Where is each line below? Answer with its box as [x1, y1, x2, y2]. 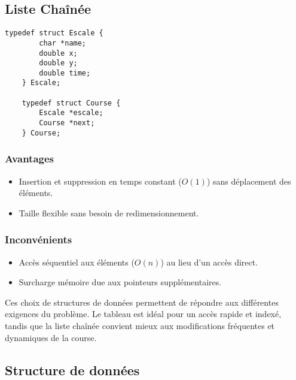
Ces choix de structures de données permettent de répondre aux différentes [5, 295, 279, 308]
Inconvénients [5, 232, 72, 247]
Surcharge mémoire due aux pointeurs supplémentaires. [19, 276, 222, 288]
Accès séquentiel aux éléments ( [19, 255, 135, 268]
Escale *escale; [39, 108, 103, 117]
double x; [39, 49, 78, 58]
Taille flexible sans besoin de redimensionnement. [19, 206, 199, 219]
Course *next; [39, 119, 95, 128]
